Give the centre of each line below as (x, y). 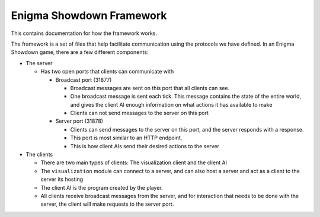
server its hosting (62, 179)
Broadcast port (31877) (84, 79)
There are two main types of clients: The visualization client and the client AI (134, 162)
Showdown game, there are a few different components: (80, 52)
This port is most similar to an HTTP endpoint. (126, 138)
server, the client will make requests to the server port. (107, 204)
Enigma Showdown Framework (89, 15)
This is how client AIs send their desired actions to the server (145, 146)
